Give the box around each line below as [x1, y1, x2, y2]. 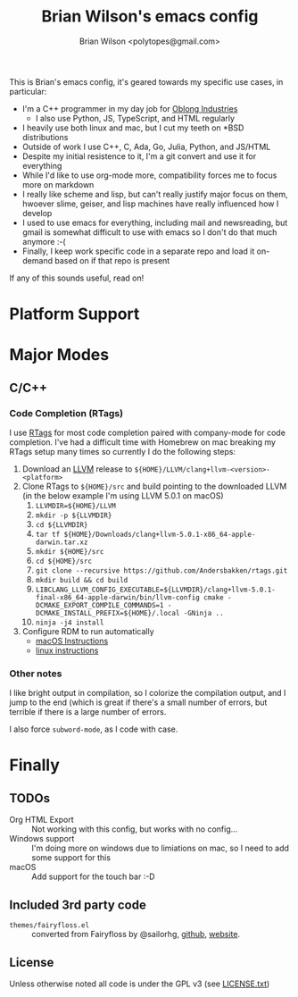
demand [21, 255, 54, 265]
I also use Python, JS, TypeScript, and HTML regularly [35, 113, 235, 123]
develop [21, 207, 53, 218]
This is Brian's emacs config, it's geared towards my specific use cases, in [9, 76, 284, 87]
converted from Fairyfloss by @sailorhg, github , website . [31, 929, 241, 940]
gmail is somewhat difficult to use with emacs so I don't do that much [21, 226, 277, 238]
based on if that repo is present [54, 255, 170, 265]
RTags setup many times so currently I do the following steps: [9, 447, 236, 457]
